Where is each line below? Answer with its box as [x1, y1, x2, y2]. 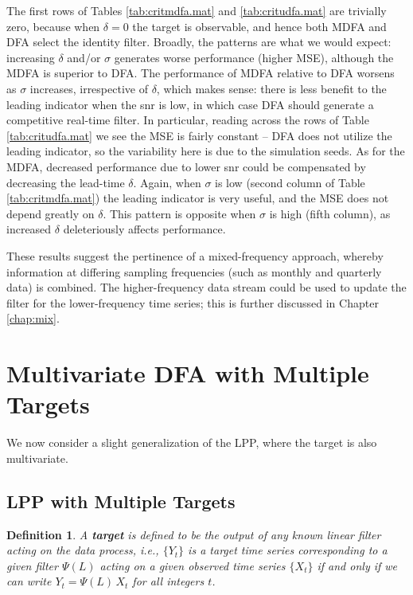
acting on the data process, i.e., [6, 542, 159, 558]
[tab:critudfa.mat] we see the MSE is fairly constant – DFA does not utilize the [6, 127, 392, 143]
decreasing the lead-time [6, 174, 125, 190]
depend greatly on [6, 205, 95, 221]
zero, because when [6, 18, 100, 34]
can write [6, 573, 52, 589]
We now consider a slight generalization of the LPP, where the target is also [6, 434, 377, 451]
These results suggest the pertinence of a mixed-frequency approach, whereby [6, 247, 384, 264]
